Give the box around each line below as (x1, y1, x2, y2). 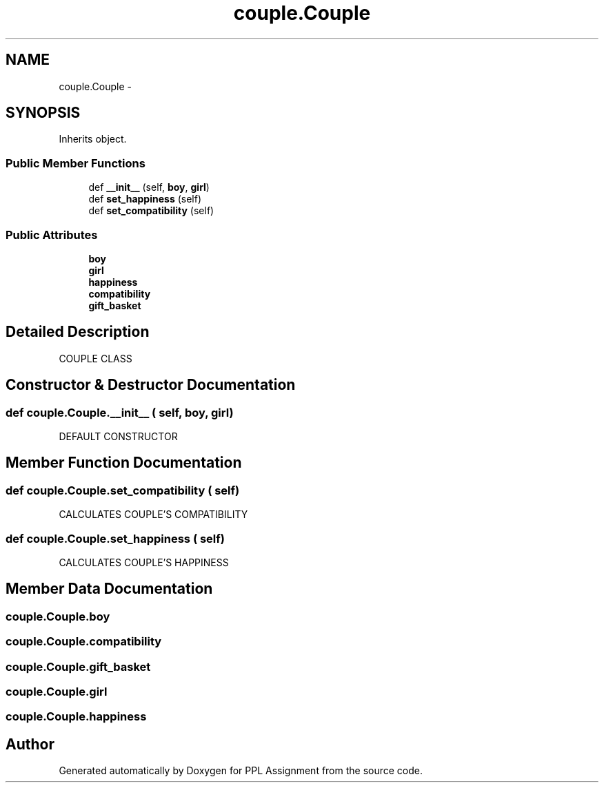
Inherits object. (59, 133, 127, 145)
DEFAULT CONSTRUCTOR (59, 431, 178, 442)
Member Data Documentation (6, 580, 213, 598)
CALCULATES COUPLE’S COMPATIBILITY (59, 508, 248, 521)
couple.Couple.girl (6, 684, 108, 698)
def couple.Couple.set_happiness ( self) (6, 531, 225, 546)
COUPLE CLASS (59, 352, 132, 364)
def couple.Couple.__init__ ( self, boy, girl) (6, 405, 234, 419)
